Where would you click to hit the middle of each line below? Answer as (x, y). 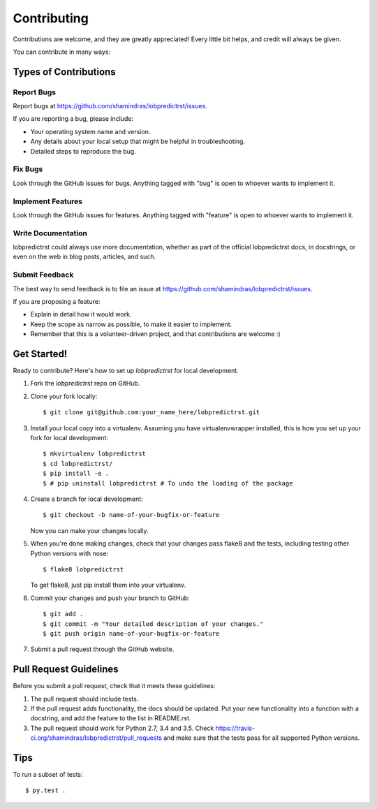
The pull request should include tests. (84, 699)
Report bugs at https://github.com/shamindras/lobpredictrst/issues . (110, 106)
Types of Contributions (64, 72)
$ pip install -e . (76, 474)
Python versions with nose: (69, 553)
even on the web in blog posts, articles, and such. (84, 257)
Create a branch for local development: (87, 499)
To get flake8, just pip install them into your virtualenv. (108, 585)
